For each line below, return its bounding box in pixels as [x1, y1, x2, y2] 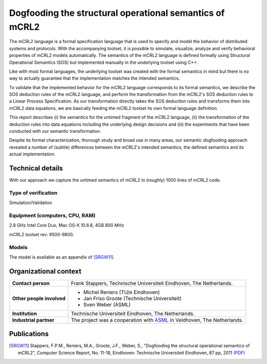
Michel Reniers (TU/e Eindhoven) [83, 289, 160, 296]
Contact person [12, 280, 50, 287]
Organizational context [9, 267, 82, 275]
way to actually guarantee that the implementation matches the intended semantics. [9, 75, 180, 81]
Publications [9, 330, 49, 338]
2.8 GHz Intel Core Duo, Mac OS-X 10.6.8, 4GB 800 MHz [9, 222, 125, 228]
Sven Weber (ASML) [83, 301, 131, 308]
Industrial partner [12, 316, 54, 323]
